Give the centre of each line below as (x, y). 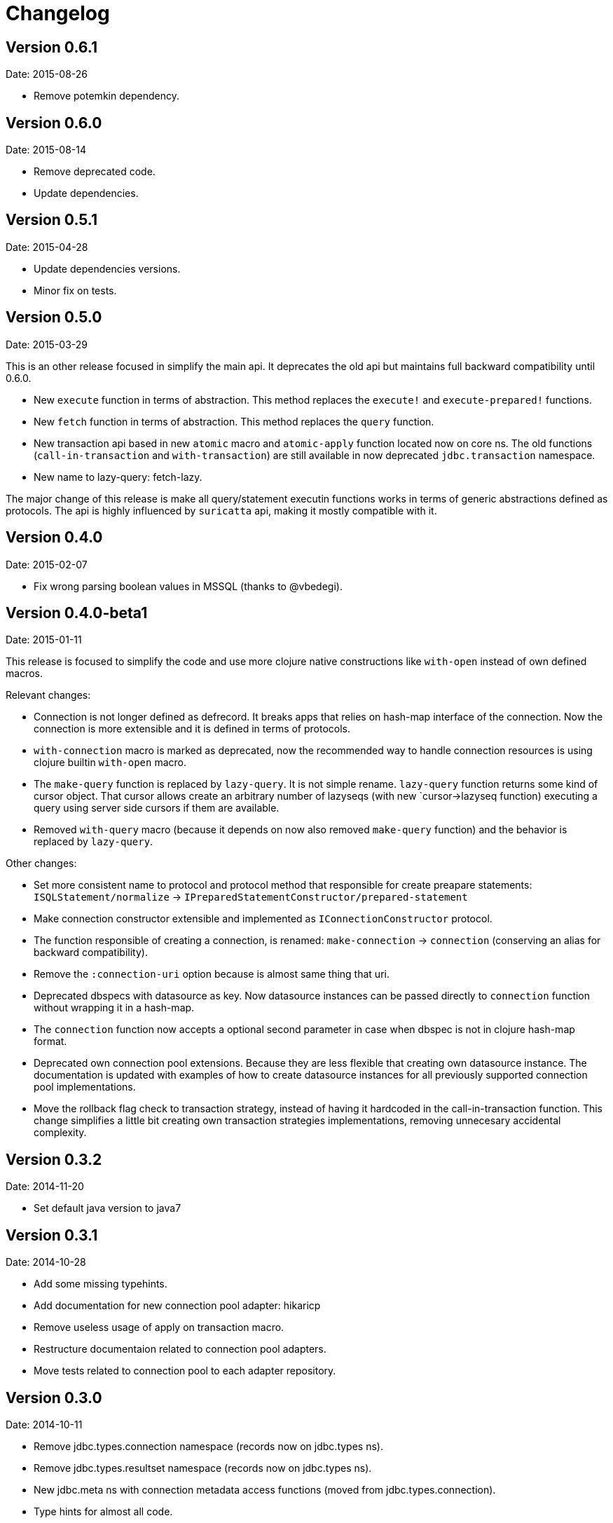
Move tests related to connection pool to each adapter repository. (185, 1371)
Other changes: (41, 863)
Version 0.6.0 (54, 123)
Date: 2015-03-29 (47, 344)
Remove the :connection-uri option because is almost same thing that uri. (212, 974)
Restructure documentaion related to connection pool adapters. (180, 1349)
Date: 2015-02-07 (47, 564)
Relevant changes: (48, 695)
